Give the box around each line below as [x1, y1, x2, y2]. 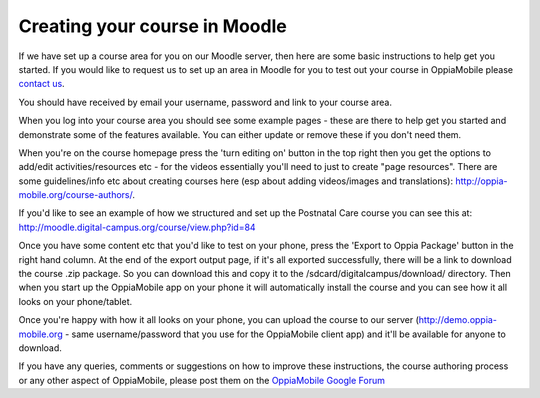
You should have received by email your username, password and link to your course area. [18, 96, 392, 108]
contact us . [18, 78, 65, 90]
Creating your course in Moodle [18, 15, 287, 37]
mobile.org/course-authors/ [18, 189, 133, 201]
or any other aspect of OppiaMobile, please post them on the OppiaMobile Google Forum [18, 374, 385, 386]
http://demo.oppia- [418, 314, 497, 326]
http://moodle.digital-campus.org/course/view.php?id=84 [18, 221, 256, 233]
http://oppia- [455, 175, 509, 187]
